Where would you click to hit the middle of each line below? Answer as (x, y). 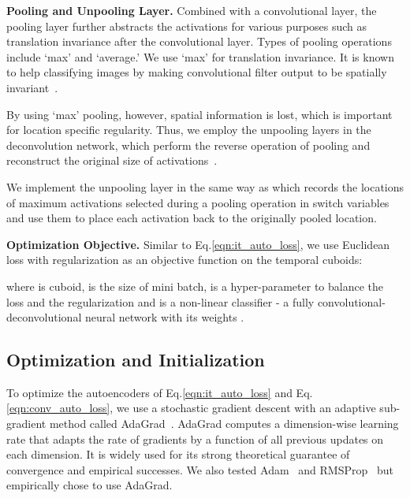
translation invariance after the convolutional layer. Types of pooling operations (199, 41)
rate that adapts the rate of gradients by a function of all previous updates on (195, 439)
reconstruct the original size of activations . (112, 160)
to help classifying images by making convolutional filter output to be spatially (197, 72)
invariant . (32, 87)
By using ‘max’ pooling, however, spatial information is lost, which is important (199, 114)
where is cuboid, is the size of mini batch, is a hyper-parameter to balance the (195, 286)
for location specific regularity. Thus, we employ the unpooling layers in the (189, 130)
